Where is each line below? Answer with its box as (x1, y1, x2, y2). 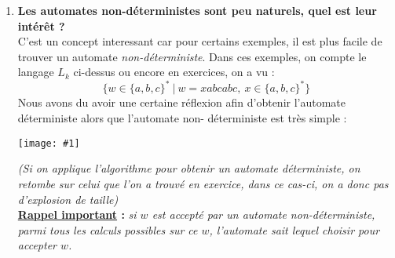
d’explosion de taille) (17, 191, 119, 207)
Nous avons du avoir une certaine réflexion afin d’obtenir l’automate (17, 94, 346, 111)
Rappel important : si (17, 206, 137, 223)
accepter (17, 237, 57, 253)
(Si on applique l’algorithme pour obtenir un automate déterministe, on (17, 160, 360, 176)
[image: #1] (17, 137, 80, 149)
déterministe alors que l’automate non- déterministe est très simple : (17, 110, 347, 126)
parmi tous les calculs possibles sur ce (17, 221, 198, 238)
